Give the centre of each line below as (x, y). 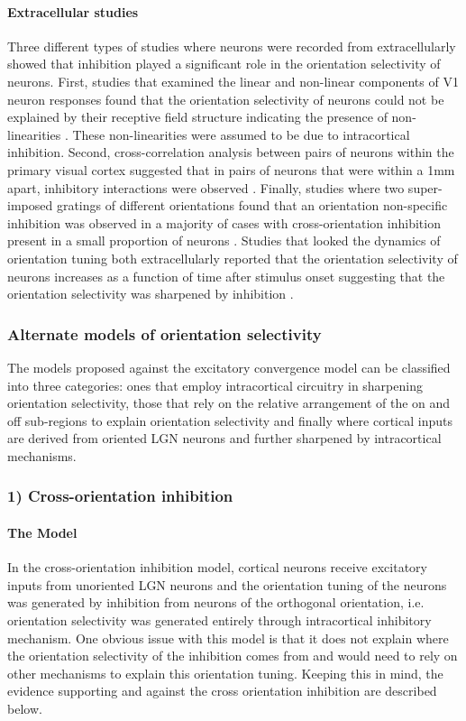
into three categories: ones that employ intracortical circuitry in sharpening (215, 385)
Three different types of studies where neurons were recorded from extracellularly (232, 46)
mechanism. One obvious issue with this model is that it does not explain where (228, 638)
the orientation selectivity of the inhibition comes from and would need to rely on (233, 656)
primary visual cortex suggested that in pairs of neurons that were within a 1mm (231, 169)
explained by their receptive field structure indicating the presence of (197, 117)
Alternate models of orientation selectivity (164, 333)
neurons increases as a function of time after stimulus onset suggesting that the (226, 276)
